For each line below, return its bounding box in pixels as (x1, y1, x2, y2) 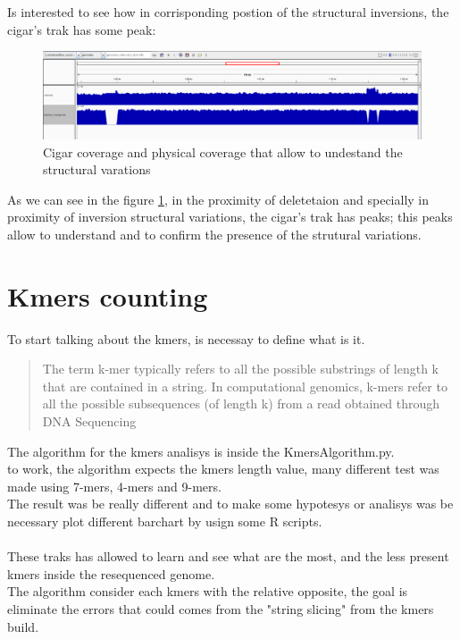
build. (7, 617, 39, 635)
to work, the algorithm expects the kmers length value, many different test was (7, 459, 439, 478)
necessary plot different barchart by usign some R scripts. (7, 512, 322, 531)
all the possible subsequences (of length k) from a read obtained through (42, 394, 440, 413)
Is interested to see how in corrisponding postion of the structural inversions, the (7, 3, 449, 21)
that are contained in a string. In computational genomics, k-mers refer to (42, 376, 447, 395)
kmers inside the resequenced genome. (7, 564, 215, 583)
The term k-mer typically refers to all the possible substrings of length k (42, 359, 439, 378)
